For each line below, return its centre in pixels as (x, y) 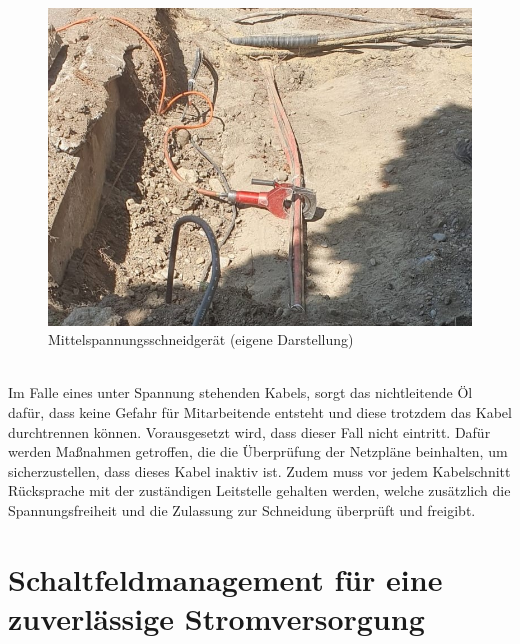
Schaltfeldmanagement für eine (225, 578)
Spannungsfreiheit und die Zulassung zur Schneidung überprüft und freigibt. (242, 509)
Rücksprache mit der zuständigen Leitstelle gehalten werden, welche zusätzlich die (259, 490)
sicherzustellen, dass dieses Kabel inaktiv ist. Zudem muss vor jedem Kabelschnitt (259, 470)
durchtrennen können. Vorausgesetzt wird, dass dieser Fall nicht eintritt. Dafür (249, 431)
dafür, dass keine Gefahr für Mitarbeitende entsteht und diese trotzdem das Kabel (260, 411)
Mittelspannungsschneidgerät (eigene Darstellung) (201, 339)
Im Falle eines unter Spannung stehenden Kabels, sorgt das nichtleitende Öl (240, 392)
